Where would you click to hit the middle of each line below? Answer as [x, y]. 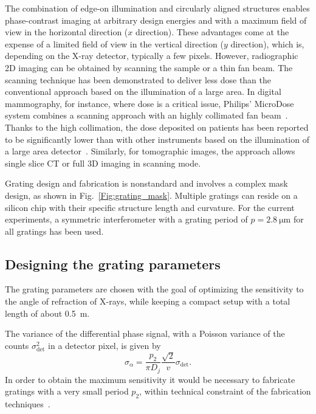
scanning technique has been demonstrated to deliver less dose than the [138, 79]
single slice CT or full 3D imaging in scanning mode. [103, 163]
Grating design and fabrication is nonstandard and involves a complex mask [146, 183]
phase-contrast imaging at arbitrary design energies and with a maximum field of [156, 20]
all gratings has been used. [54, 231]
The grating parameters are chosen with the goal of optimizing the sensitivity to [154, 289]
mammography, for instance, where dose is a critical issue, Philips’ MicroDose [149, 103]
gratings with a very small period [67, 391]
